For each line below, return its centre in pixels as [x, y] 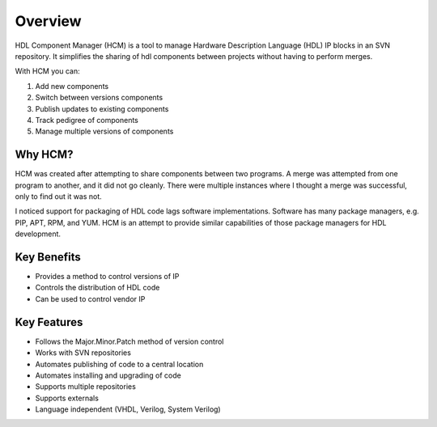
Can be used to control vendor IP [90, 298]
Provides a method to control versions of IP [107, 277]
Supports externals [67, 398]
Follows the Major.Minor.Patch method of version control [129, 341]
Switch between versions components [99, 98]
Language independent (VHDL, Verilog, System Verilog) [128, 409]
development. [38, 234]
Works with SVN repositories [83, 353]
